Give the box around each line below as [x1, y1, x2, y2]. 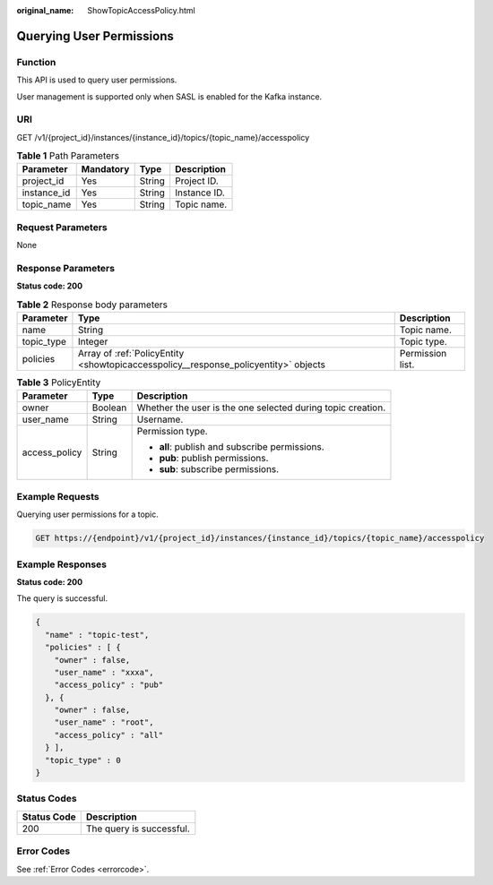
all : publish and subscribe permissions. [159, 441, 324, 453]
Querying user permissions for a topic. [16, 509, 159, 520]
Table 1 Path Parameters [16, 150, 120, 162]
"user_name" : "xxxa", [54, 667, 154, 677]
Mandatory [81, 163, 130, 176]
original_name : [16, 5, 74, 15]
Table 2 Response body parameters [16, 298, 168, 311]
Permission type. [136, 425, 208, 438]
